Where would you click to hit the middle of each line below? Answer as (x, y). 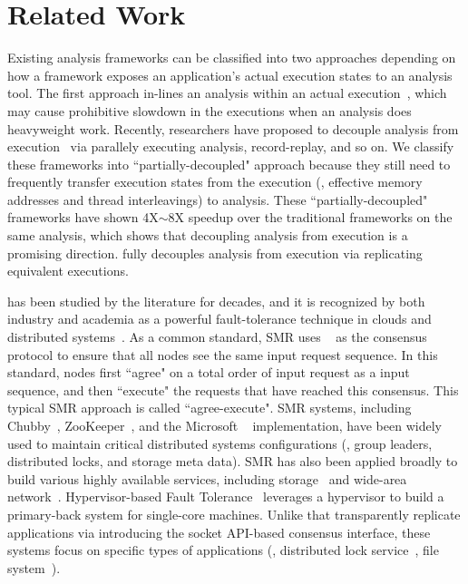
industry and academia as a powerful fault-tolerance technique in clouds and (219, 319)
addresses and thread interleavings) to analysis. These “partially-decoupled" (218, 199)
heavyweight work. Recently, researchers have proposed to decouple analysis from (233, 128)
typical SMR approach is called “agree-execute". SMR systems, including (210, 408)
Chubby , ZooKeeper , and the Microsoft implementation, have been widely (224, 425)
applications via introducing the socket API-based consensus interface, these (219, 532)
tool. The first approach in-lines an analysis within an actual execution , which (227, 93)
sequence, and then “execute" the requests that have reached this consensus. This (233, 389)
